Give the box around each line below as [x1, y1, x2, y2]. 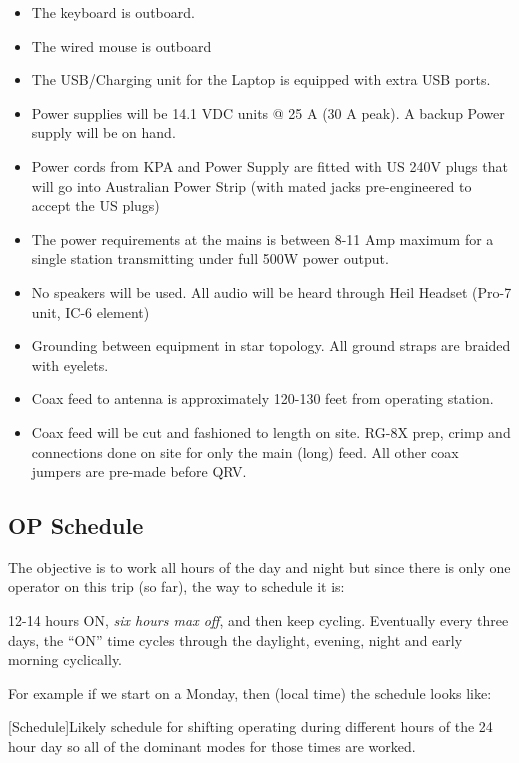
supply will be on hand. [31, 122, 176, 143]
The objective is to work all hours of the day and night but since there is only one [8, 556, 511, 577]
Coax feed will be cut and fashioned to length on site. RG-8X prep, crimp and [31, 421, 511, 442]
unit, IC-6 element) [31, 301, 150, 322]
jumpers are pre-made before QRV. [31, 461, 247, 482]
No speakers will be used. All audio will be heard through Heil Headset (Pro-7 [31, 281, 512, 302]
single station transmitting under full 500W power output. [31, 248, 389, 269]
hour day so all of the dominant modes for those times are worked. [8, 736, 416, 757]
